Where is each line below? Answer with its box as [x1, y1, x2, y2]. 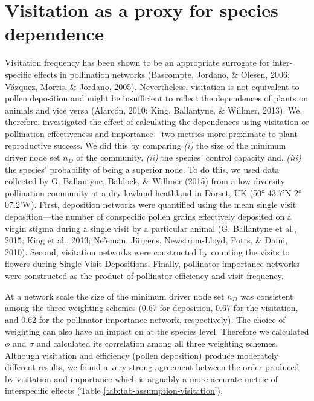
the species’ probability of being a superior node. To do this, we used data [5, 162, 280, 175]
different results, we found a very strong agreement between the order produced [5, 361, 300, 373]
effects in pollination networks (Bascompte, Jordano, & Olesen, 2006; [34, 68, 290, 80]
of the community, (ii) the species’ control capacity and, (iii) [76, 151, 301, 164]
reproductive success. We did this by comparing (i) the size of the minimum [5, 139, 286, 152]
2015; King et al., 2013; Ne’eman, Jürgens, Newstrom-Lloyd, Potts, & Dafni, [5, 234, 288, 246]
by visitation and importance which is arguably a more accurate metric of [5, 372, 278, 385]
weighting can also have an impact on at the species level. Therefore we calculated [5, 325, 309, 338]
